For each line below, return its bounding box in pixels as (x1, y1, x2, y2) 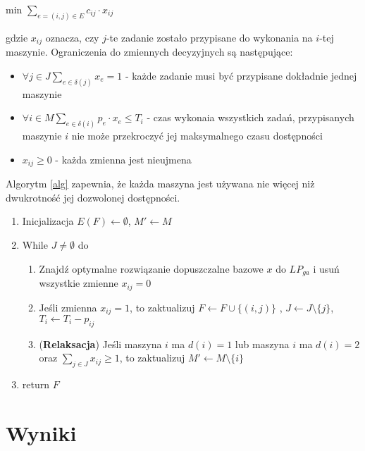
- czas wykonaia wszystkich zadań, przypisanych (147, 110, 354, 125)
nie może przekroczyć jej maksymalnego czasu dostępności (71, 128, 323, 143)
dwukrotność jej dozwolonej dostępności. (6, 190, 180, 204)
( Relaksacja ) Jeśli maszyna (39, 336, 162, 351)
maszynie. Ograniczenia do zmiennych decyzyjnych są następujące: (6, 44, 293, 59)
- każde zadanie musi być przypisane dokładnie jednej (125, 68, 357, 82)
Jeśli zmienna (39, 299, 97, 314)
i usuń (313, 261, 340, 276)
